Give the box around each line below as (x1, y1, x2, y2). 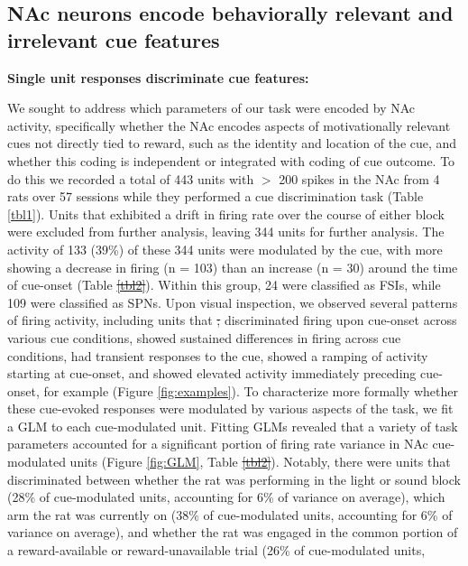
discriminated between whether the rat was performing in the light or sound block (7, 469, 461, 488)
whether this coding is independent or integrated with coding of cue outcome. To (7, 151, 455, 170)
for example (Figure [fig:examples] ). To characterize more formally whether (43, 381, 458, 400)
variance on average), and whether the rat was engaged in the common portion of (7, 523, 458, 542)
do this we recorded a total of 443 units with (7, 169, 254, 188)
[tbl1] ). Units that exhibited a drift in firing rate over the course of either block (7, 204, 445, 223)
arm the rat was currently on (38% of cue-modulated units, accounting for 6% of (7, 505, 453, 524)
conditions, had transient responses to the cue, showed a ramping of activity (7, 346, 428, 365)
